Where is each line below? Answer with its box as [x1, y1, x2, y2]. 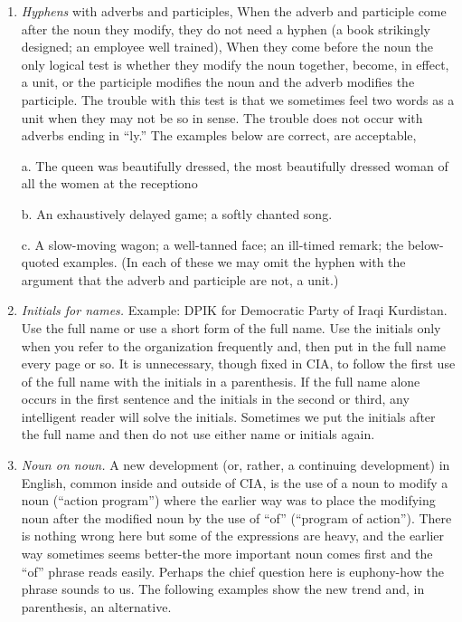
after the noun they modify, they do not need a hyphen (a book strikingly [21, 19, 430, 38]
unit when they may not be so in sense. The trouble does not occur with [21, 108, 423, 127]
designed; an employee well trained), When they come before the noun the [21, 37, 433, 56]
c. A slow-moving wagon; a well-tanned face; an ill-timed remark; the [21, 234, 404, 254]
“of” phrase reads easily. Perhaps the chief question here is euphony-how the [21, 561, 444, 580]
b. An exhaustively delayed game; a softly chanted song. [21, 204, 333, 223]
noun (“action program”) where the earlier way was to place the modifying [21, 491, 436, 510]
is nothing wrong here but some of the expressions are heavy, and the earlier [21, 526, 445, 545]
